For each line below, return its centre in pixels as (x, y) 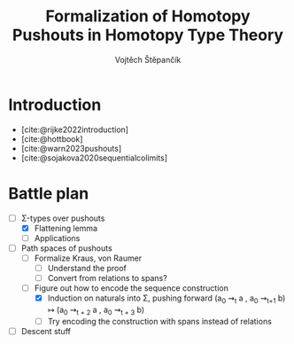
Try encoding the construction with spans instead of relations (159, 321)
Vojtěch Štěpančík (148, 59)
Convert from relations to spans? (107, 278)
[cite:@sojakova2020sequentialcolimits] (94, 158)
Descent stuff (46, 331)
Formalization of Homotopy (148, 16)
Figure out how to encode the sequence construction (132, 288)
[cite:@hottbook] (52, 138)
